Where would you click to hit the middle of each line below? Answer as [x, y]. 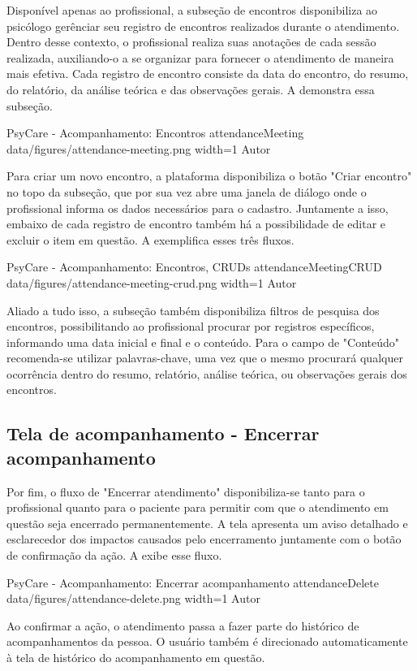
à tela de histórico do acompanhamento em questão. [136, 657]
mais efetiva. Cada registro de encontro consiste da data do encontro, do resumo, [208, 74]
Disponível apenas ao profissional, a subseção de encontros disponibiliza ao [192, 10]
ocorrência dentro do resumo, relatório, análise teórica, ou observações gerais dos [207, 373]
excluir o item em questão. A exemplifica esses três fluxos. [150, 239]
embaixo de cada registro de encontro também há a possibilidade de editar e [196, 224]
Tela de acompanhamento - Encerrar [163, 433]
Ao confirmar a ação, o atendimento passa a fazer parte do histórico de [183, 625]
